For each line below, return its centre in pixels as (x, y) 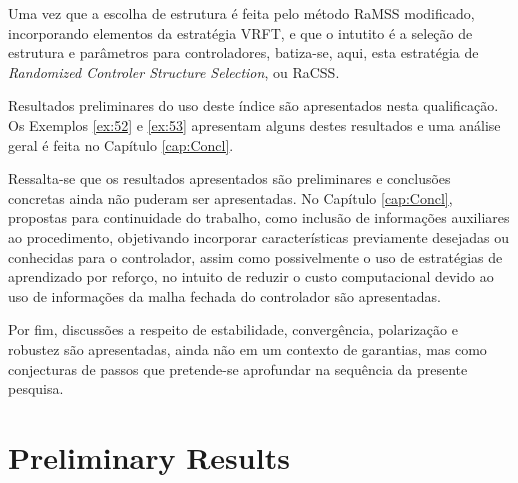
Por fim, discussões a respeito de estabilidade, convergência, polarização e (233, 329)
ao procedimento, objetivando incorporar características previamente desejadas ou (259, 236)
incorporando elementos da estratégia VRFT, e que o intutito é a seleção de (240, 32)
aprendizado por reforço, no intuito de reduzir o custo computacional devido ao (251, 276)
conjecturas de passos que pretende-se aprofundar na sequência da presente (238, 368)
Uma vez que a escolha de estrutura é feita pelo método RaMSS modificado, (241, 13)
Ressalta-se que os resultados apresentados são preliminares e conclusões (229, 178)
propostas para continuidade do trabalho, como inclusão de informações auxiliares (259, 217)
